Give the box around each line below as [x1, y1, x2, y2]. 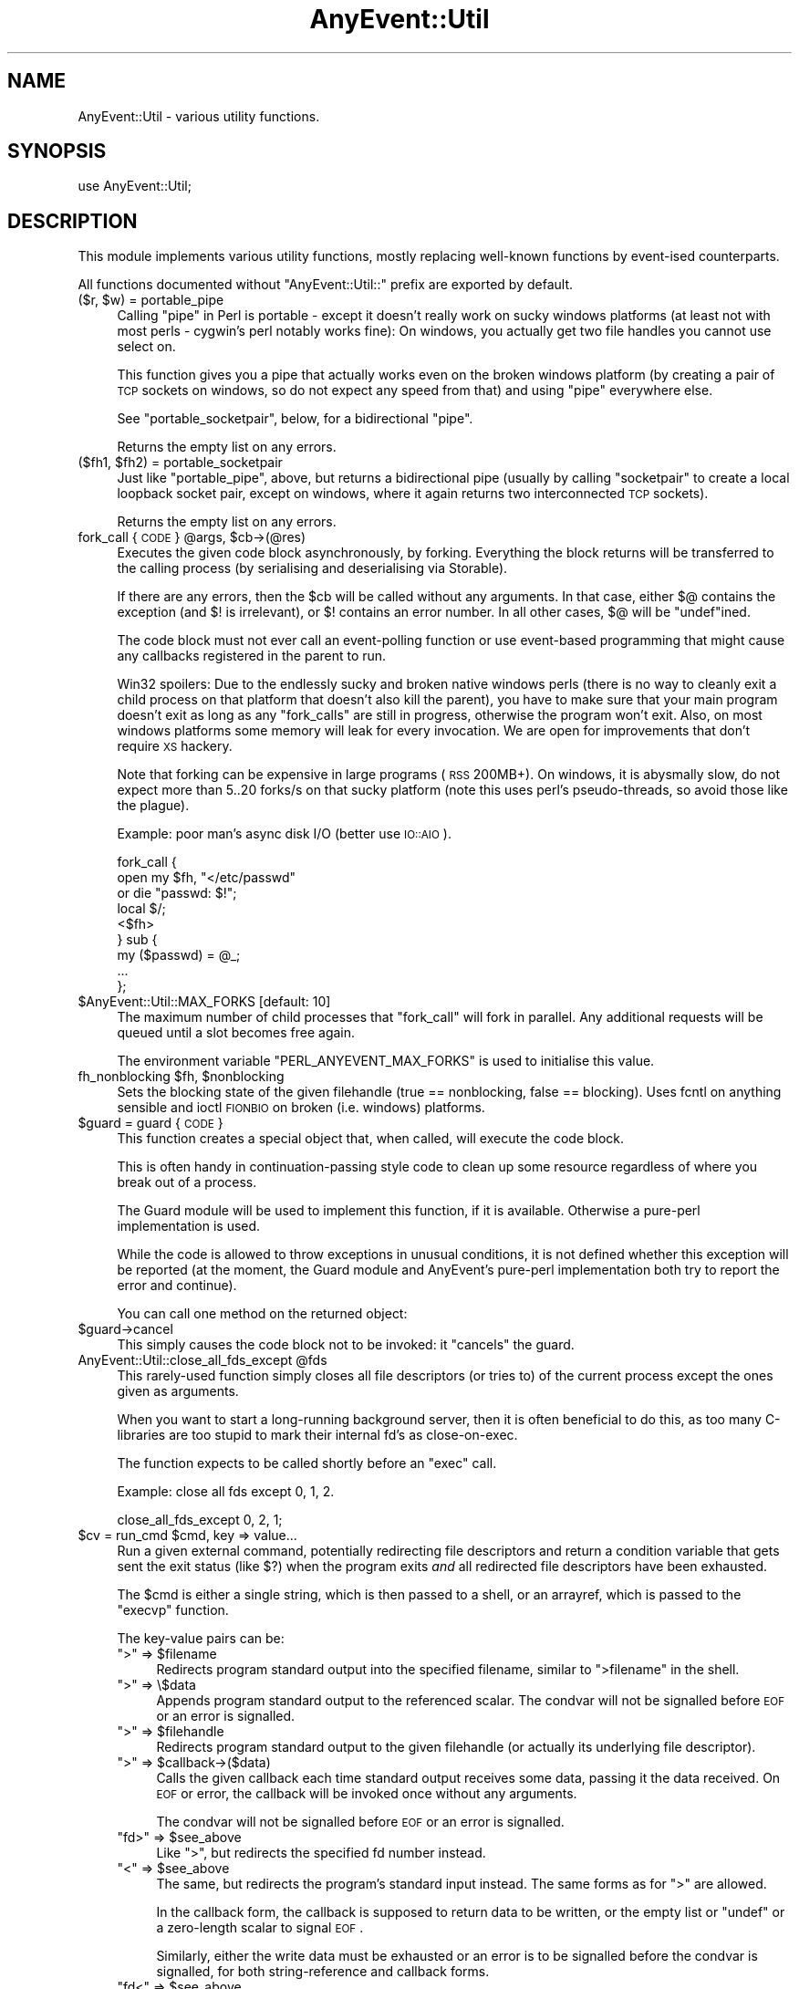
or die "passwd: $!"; [117, 885, 237, 901]
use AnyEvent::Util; [78, 178, 192, 194]
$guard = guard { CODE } [78, 1115, 223, 1131]
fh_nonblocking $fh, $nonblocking [78, 1068, 285, 1085]
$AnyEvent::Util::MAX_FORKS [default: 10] [78, 994, 331, 1010]
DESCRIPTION [7, 209, 138, 233]
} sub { [117, 932, 158, 948]
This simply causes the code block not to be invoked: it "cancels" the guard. [117, 1337, 575, 1353]
